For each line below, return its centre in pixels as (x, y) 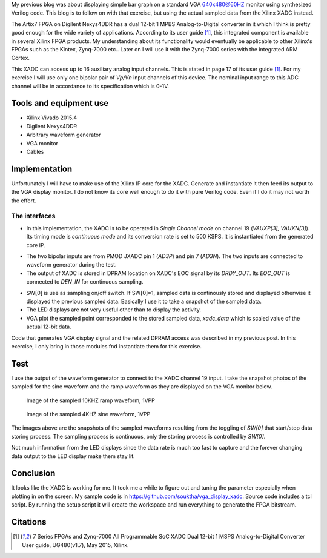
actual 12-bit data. (49, 327)
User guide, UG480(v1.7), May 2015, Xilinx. (76, 545)
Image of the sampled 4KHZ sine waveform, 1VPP (88, 414)
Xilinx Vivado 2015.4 (52, 118)
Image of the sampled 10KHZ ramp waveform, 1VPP (91, 400)
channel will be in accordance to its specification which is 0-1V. (90, 86)
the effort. (24, 201)
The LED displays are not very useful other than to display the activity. (114, 310)
